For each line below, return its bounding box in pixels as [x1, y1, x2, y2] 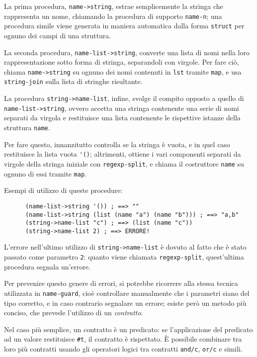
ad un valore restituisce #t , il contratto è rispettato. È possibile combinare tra [4, 334, 242, 344]
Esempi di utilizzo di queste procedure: [4, 185, 123, 195]
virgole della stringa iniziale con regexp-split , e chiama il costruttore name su [4, 158, 244, 169]
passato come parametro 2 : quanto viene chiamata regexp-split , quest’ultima [4, 252, 244, 262]
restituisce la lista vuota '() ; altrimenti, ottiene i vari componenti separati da [4, 149, 241, 159]
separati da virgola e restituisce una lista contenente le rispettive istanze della [4, 112, 241, 123]
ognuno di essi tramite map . [4, 168, 86, 178]
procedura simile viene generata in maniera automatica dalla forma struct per [4, 20, 245, 31]
